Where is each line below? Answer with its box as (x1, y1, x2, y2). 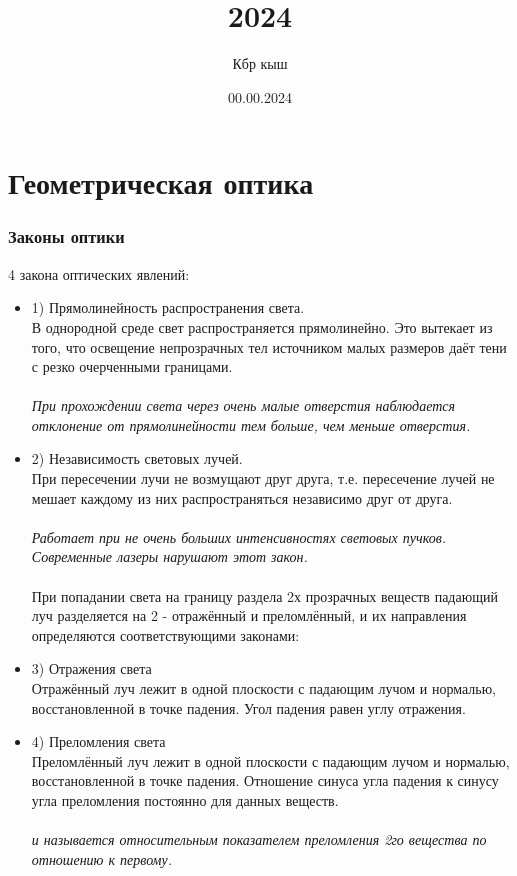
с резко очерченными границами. (31, 356, 233, 377)
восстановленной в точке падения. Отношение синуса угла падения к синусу (31, 770, 499, 791)
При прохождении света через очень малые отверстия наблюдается (31, 395, 456, 416)
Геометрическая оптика (8, 162, 314, 203)
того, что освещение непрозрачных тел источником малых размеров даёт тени (31, 336, 507, 357)
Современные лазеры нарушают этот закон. (31, 546, 308, 567)
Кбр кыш (232, 53, 288, 74)
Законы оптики (8, 224, 125, 249)
